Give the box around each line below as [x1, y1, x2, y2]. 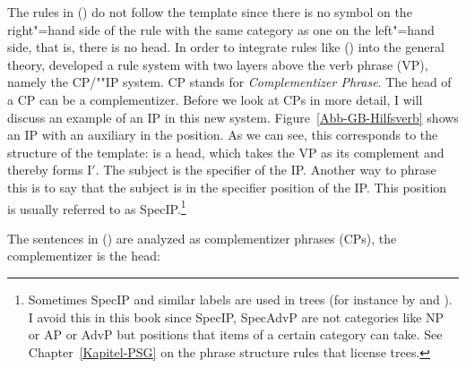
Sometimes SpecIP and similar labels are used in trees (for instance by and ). [28, 289, 453, 308]
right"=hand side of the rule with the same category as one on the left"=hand [7, 20, 435, 39]
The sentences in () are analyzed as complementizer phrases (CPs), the [7, 228, 397, 247]
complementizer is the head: [7, 246, 160, 265]
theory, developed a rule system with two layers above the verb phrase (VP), [7, 55, 428, 73]
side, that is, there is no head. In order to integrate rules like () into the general [7, 38, 444, 56]
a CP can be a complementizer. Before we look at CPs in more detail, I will [7, 90, 423, 108]
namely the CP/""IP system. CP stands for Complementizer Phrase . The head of [7, 73, 452, 91]
